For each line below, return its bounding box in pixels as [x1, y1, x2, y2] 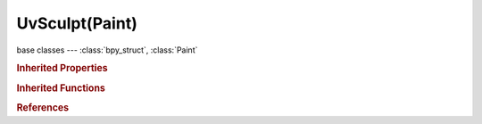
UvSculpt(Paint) [16, 13, 137, 33]
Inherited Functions [16, 81, 106, 94]
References [16, 101, 70, 113]
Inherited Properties [16, 62, 109, 75]
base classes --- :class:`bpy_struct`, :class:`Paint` [16, 45, 198, 55]
